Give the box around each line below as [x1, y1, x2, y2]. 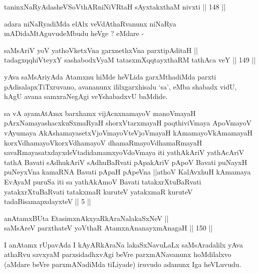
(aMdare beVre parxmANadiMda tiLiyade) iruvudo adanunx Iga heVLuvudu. [4, 259, 241, 269]
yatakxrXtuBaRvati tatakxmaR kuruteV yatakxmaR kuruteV [4, 186, 193, 196]
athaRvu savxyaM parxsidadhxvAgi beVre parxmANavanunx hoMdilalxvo [4, 249, 231, 259]
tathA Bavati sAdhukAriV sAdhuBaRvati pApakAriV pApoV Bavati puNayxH [4, 156, 247, 167]
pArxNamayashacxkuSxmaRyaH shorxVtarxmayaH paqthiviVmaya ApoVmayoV [4, 117, 252, 128]
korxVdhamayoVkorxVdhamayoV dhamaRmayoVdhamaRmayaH [4, 137, 202, 147]
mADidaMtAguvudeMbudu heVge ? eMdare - [4, 28, 144, 38]
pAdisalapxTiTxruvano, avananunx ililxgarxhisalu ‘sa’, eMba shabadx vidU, [4, 81, 237, 91]
